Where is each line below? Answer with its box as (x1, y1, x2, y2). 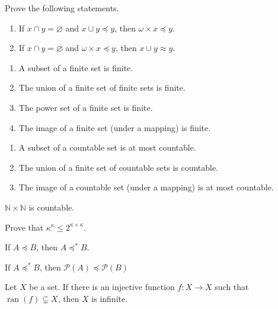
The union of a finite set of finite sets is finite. (18, 81, 186, 94)
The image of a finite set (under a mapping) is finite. (18, 121, 211, 133)
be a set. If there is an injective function (29, 281, 175, 293)
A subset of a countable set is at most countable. (18, 141, 196, 154)
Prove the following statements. (5, 2, 119, 14)
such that (215, 281, 249, 293)
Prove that (5, 221, 44, 233)
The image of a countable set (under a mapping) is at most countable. (18, 181, 274, 193)
